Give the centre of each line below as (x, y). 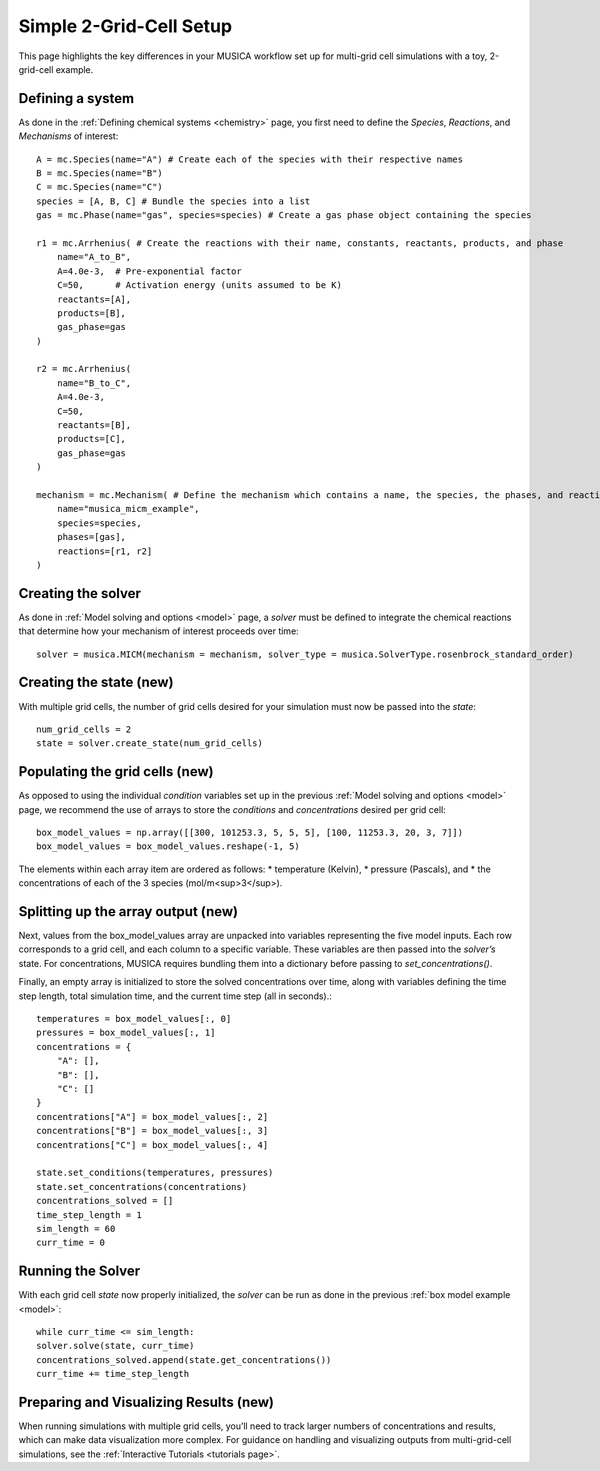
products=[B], (91, 313)
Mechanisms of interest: (68, 136)
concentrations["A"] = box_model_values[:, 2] (152, 1116)
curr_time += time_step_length (113, 1374)
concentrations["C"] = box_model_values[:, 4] (152, 1144)
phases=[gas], (91, 537)
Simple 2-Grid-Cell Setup (125, 26)
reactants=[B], (94, 425)
